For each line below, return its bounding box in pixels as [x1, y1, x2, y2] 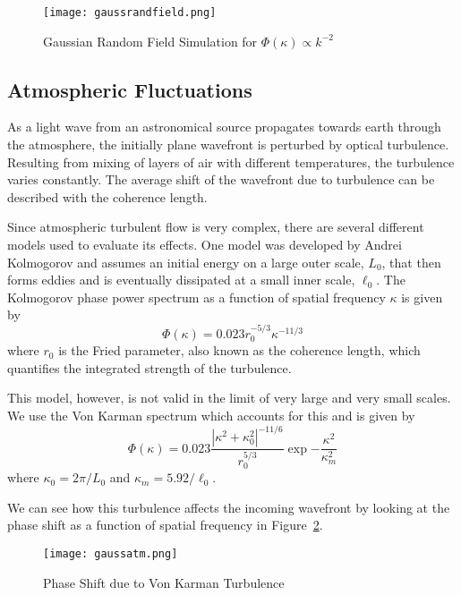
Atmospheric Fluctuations [7, 75, 252, 103]
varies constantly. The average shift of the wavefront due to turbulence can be [7, 170, 435, 189]
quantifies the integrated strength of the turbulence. [7, 358, 292, 377]
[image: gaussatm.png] [43, 547, 178, 560]
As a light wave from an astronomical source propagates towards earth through [7, 117, 441, 136]
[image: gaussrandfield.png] [43, 6, 217, 19]
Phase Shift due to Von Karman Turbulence [43, 573, 285, 591]
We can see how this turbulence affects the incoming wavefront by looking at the [7, 497, 450, 516]
